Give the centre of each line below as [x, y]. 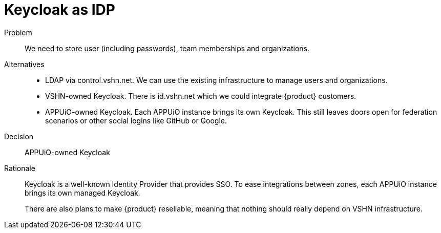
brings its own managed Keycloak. [82, 193]
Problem [18, 32]
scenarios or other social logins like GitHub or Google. [136, 120]
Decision [19, 136]
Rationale [20, 168]
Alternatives [24, 64]
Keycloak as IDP [60, 10]
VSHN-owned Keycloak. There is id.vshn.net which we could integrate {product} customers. [201, 96]
